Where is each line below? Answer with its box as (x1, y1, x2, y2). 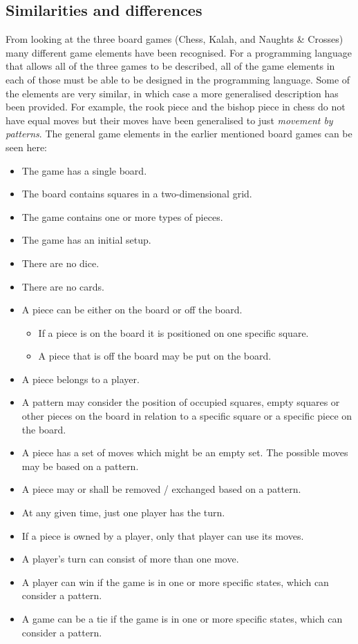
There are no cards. (21, 279, 104, 293)
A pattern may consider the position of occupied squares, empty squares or (21, 395, 340, 409)
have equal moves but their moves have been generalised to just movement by (6, 113, 333, 127)
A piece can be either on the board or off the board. (21, 302, 243, 317)
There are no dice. (21, 255, 100, 270)
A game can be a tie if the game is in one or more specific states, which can (21, 612, 343, 626)
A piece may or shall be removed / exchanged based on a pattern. (21, 482, 301, 496)
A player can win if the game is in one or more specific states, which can (21, 574, 329, 589)
